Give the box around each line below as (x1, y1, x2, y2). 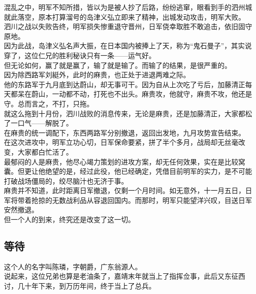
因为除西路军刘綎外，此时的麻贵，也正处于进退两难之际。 (4, 69, 190, 80)
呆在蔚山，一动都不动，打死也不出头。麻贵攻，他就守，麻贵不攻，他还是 (17, 89, 252, 99)
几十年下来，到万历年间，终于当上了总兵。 (17, 281, 156, 291)
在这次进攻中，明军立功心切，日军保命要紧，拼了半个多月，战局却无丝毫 (4, 137, 238, 147)
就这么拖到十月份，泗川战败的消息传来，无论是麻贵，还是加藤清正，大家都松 (4, 108, 252, 118)
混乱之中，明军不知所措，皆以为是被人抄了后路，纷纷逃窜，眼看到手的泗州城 (4, 2, 252, 12)
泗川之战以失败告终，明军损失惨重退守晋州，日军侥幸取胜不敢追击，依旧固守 (4, 21, 252, 32)
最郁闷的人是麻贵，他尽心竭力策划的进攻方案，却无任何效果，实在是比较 (4, 156, 238, 166)
